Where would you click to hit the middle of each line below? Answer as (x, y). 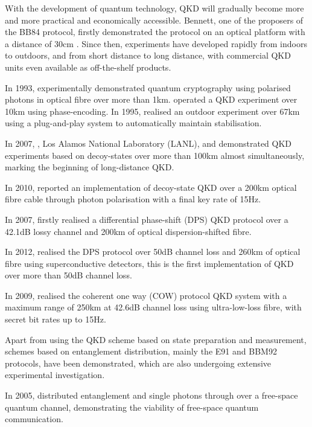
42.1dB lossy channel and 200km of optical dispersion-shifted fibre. (128, 231)
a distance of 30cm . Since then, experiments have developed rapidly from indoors (156, 43)
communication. (34, 419)
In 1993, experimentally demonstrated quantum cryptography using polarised (148, 87)
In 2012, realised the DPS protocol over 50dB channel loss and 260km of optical (153, 252)
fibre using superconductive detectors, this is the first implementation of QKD (149, 263)
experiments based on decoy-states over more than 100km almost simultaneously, (155, 155)
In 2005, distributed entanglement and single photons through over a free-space (151, 395)
